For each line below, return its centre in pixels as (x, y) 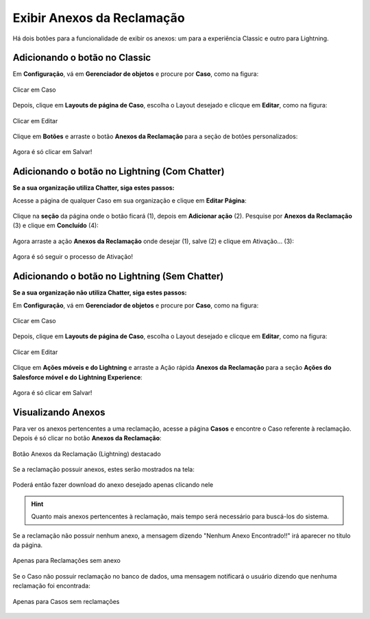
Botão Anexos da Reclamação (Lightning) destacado (87, 454)
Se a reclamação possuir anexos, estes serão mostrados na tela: (103, 469)
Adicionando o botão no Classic (82, 58)
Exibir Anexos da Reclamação (99, 18)
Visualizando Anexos (59, 412)
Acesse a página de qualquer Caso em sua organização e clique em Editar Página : (129, 200)
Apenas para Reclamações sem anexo (67, 561)
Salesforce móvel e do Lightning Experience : (78, 377)
